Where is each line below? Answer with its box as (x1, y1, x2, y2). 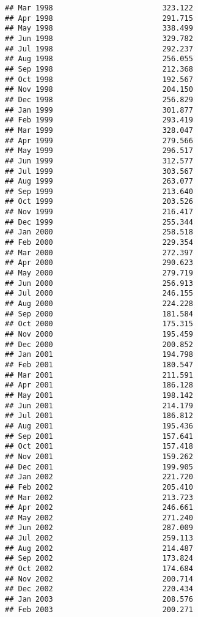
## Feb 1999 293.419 (5, 116, 193, 125)
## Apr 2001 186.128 (5, 381, 193, 390)
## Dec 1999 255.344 (5, 217, 193, 226)
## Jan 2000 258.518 (5, 228, 193, 237)
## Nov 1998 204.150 (5, 85, 193, 94)
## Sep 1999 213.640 (5, 187, 193, 196)
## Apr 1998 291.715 (5, 13, 193, 23)
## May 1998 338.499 (5, 24, 193, 33)
